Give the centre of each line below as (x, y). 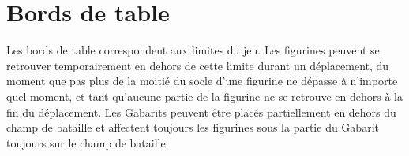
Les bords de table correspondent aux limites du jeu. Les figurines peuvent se (193, 50)
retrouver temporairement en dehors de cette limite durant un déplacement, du (198, 65)
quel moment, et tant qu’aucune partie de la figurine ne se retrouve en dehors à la (204, 96)
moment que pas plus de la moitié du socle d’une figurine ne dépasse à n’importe (202, 81)
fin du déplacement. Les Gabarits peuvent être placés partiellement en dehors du (201, 111)
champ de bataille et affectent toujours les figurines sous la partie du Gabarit (193, 127)
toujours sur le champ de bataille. (88, 142)
